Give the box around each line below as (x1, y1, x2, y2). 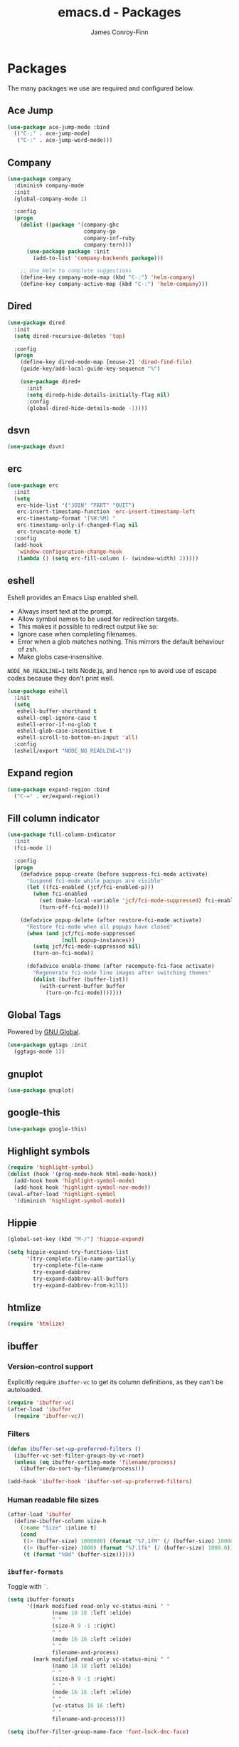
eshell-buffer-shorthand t (16, 707, 97, 715)
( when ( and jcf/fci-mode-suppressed (26, 929, 135, 937)
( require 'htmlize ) (7, 1320, 65, 1328)
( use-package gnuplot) (7, 1086, 75, 1094)
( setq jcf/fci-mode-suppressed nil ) (33, 943, 142, 950)
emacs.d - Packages (58, 4, 181, 21)
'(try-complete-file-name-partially (26, 1255, 135, 1262)
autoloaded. (7, 1385, 43, 1393)
